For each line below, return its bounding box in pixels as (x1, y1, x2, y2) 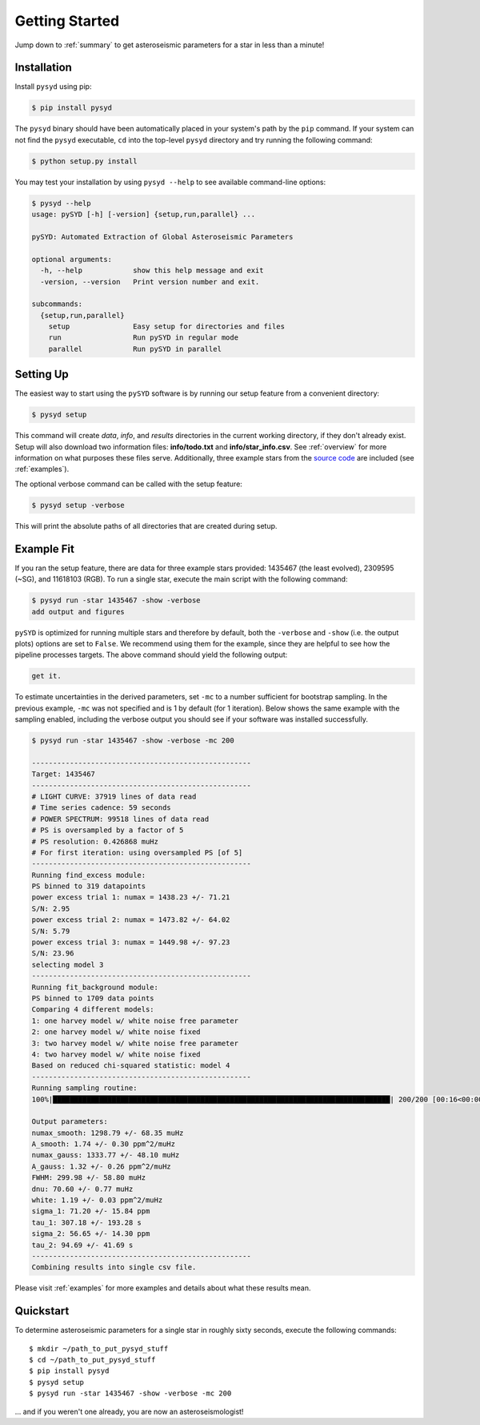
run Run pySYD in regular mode (48, 333, 239, 342)
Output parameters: (31, 1117, 108, 1126)
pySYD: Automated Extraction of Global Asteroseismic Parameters (31, 232, 294, 241)
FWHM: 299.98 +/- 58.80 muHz (31, 1173, 146, 1182)
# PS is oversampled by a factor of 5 (31, 826, 184, 835)
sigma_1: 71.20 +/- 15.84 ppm (31, 1206, 150, 1216)
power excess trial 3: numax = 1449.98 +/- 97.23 (31, 938, 230, 947)
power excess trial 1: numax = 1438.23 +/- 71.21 (31, 893, 230, 902)
